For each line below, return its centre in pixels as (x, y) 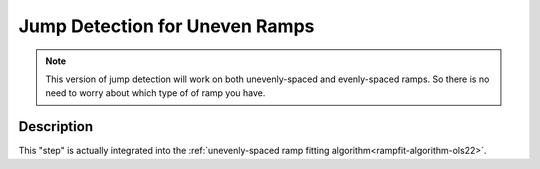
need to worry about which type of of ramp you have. (155, 93)
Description (56, 126)
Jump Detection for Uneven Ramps (166, 26)
